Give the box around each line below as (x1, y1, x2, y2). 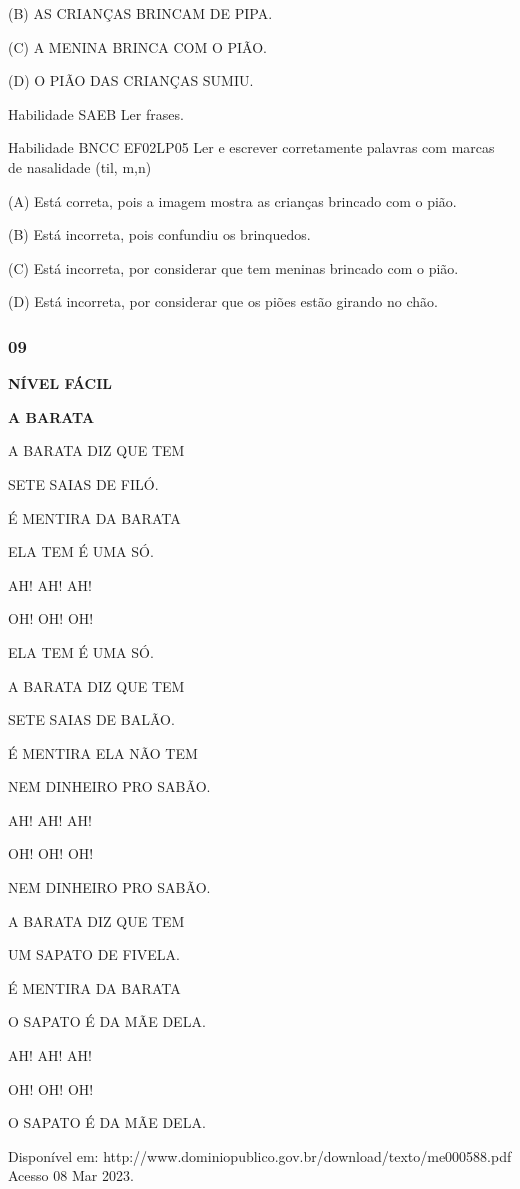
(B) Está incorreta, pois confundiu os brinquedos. (8, 224, 311, 245)
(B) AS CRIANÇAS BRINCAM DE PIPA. (8, 3, 273, 23)
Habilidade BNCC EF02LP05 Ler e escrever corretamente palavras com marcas (8, 137, 495, 158)
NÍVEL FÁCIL (8, 373, 112, 394)
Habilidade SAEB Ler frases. (8, 103, 184, 124)
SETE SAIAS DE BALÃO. (8, 709, 175, 730)
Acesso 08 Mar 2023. (8, 1165, 134, 1186)
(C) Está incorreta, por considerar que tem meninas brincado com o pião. (8, 257, 459, 278)
